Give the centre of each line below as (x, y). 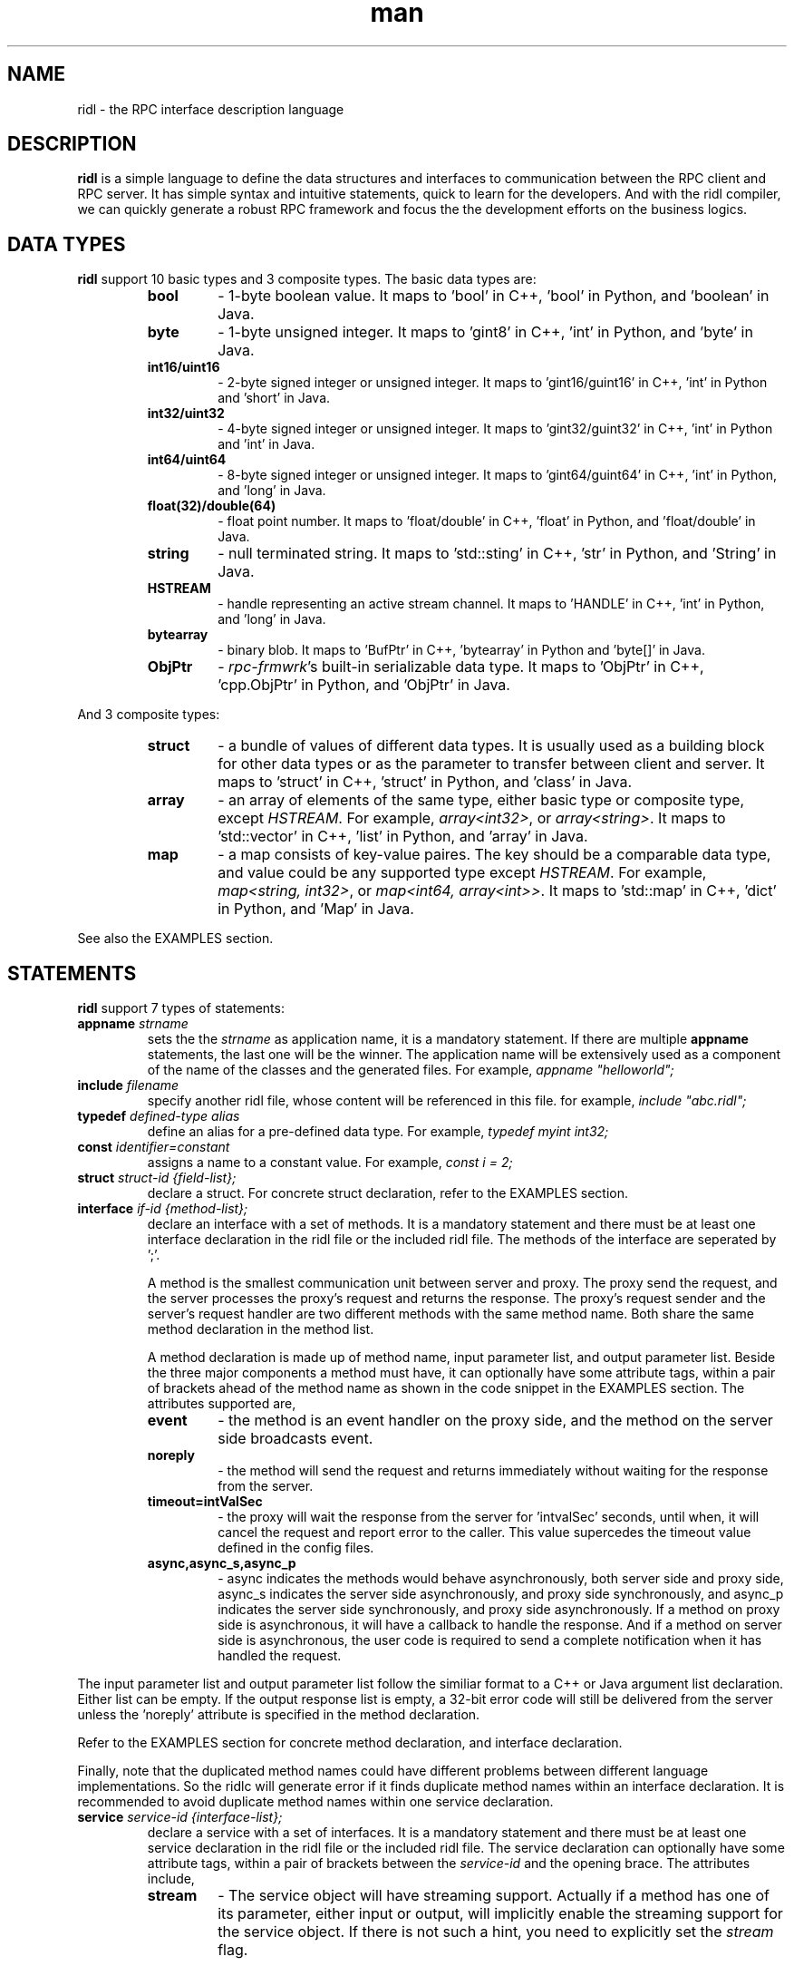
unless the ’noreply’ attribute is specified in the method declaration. (279, 1715)
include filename (128, 1085)
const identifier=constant (154, 1147)
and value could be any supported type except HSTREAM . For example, (462, 873)
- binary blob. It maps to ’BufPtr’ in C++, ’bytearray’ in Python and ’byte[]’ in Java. (461, 650)
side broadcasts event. (295, 1439)
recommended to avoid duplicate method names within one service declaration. (315, 1802)
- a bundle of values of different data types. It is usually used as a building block (491, 746)
